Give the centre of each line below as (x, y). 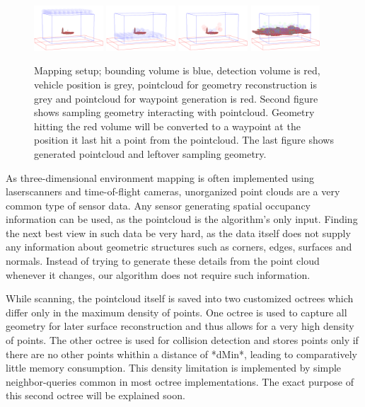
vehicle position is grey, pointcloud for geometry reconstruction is (175, 84)
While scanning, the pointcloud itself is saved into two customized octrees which (180, 298)
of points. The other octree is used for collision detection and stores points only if (182, 340)
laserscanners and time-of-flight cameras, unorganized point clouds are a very (173, 191)
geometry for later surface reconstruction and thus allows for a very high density (180, 326)
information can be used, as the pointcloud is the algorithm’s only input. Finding (182, 219)
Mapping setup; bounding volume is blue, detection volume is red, (177, 70)
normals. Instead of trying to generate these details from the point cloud (163, 261)
